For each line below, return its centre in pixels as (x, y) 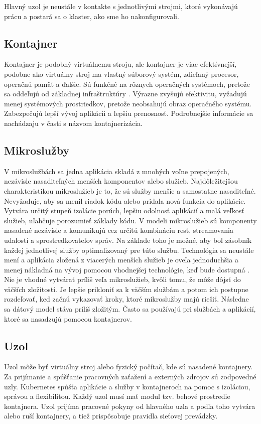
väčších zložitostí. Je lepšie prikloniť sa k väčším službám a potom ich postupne (126, 289)
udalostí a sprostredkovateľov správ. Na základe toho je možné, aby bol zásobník (128, 240)
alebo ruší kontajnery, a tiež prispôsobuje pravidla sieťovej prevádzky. (111, 416)
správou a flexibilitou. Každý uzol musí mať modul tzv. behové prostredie (117, 396)
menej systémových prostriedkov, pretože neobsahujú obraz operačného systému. (128, 103)
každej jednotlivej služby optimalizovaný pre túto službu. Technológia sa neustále (129, 250)
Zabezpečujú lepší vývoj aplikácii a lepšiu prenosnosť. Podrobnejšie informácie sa (129, 113)
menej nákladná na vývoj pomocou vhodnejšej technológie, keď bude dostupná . (127, 269)
